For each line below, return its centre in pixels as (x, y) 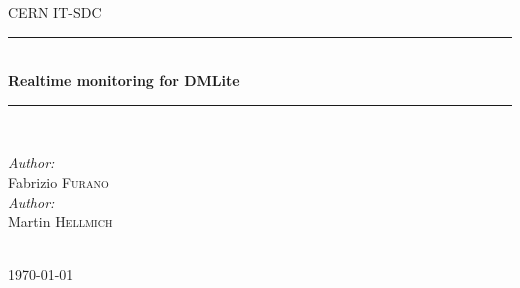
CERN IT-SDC (55, 12)
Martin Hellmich (60, 221)
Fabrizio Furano (58, 181)
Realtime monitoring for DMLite (124, 80)
